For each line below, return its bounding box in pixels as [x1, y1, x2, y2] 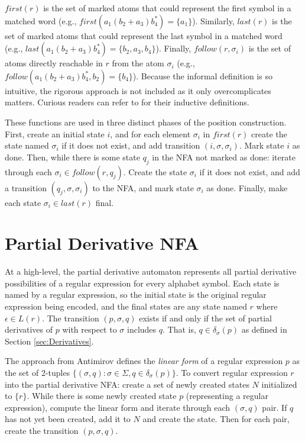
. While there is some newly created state [27, 390, 177, 402]
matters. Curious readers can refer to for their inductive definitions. [5, 96, 249, 108]
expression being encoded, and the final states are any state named [5, 300, 247, 313]
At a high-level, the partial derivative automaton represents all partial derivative [5, 265, 297, 278]
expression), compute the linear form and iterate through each [5, 401, 231, 413]
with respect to [62, 323, 117, 336]
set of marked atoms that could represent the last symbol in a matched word [5, 29, 283, 41]
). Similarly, [192, 14, 235, 27]
